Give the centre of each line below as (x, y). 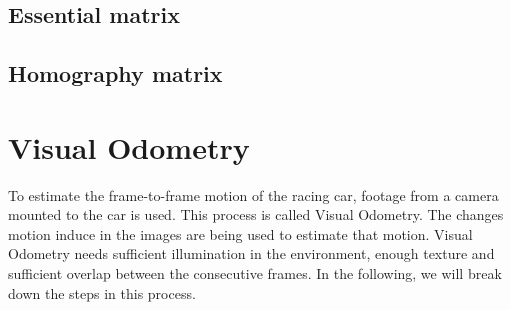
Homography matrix (115, 73)
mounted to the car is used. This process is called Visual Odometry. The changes (256, 214)
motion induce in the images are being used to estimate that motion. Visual (240, 233)
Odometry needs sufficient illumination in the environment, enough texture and (251, 253)
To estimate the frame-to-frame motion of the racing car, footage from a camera (253, 194)
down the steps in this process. (102, 292)
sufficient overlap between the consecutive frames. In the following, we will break (255, 273)
